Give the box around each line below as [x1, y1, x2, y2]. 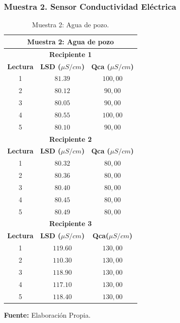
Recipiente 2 [49, 133, 92, 144]
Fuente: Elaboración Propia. [4, 309, 91, 320]
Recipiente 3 [49, 218, 92, 228]
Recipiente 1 [49, 49, 92, 59]
